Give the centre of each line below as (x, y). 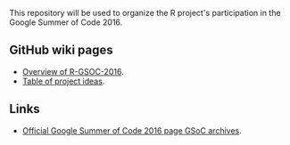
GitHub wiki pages (61, 50)
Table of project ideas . (63, 81)
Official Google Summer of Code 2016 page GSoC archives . (132, 130)
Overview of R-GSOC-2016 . (73, 71)
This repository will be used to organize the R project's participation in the (145, 13)
